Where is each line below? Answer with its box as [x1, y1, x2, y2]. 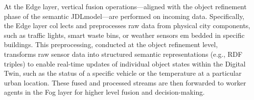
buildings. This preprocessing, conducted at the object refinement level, [4, 39, 218, 50]
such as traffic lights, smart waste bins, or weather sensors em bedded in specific [4, 30, 245, 40]
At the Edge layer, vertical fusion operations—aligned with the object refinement [4, 1, 247, 11]
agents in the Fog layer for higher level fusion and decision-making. [4, 87, 205, 97]
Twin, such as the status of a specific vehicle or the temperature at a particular [4, 68, 242, 78]
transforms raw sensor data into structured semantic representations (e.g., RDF [4, 49, 243, 59]
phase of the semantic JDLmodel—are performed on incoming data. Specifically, [4, 11, 245, 21]
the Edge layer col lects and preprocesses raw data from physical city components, [4, 20, 251, 31]
